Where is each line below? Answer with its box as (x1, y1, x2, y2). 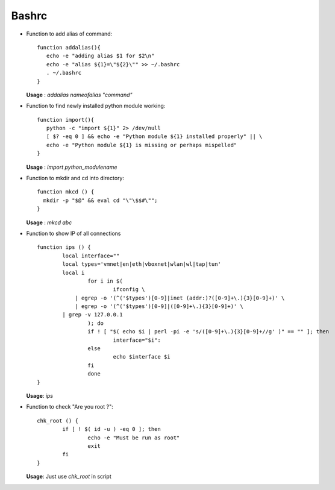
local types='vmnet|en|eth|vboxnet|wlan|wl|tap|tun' (62, 261, 221, 268)
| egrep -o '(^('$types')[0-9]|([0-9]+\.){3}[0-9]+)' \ (75, 303, 243, 310)
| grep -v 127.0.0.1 (62, 311, 123, 318)
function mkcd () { (37, 189, 95, 195)
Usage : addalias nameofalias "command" (26, 91, 133, 98)
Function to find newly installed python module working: (26, 102, 166, 110)
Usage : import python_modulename (26, 163, 117, 171)
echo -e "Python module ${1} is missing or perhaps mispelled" (46, 142, 237, 148)
